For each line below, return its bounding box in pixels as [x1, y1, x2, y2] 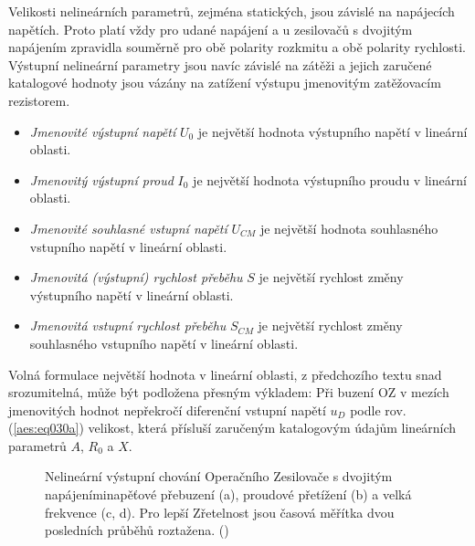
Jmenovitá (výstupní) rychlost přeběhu [29, 268, 243, 287]
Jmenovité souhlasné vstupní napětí [29, 218, 227, 237]
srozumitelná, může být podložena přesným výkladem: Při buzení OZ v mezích [8, 383, 449, 402]
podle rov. [350, 400, 406, 419]
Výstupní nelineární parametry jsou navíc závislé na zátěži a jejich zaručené [8, 55, 432, 74]
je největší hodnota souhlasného [259, 218, 438, 237]
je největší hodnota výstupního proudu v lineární [193, 170, 467, 189]
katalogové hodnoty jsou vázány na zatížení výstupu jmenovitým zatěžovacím [8, 73, 441, 92]
